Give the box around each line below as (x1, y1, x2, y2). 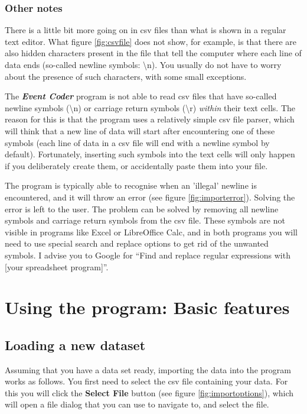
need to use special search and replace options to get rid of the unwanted (5, 237, 269, 250)
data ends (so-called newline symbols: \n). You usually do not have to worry (5, 59, 282, 70)
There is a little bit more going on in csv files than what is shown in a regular (5, 24, 286, 36)
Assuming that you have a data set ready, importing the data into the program (5, 363, 291, 376)
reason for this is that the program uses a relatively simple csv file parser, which (5, 113, 295, 125)
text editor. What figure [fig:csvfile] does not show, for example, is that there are (5, 35, 297, 47)
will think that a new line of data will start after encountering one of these (5, 124, 275, 137)
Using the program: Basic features (5, 295, 290, 319)
